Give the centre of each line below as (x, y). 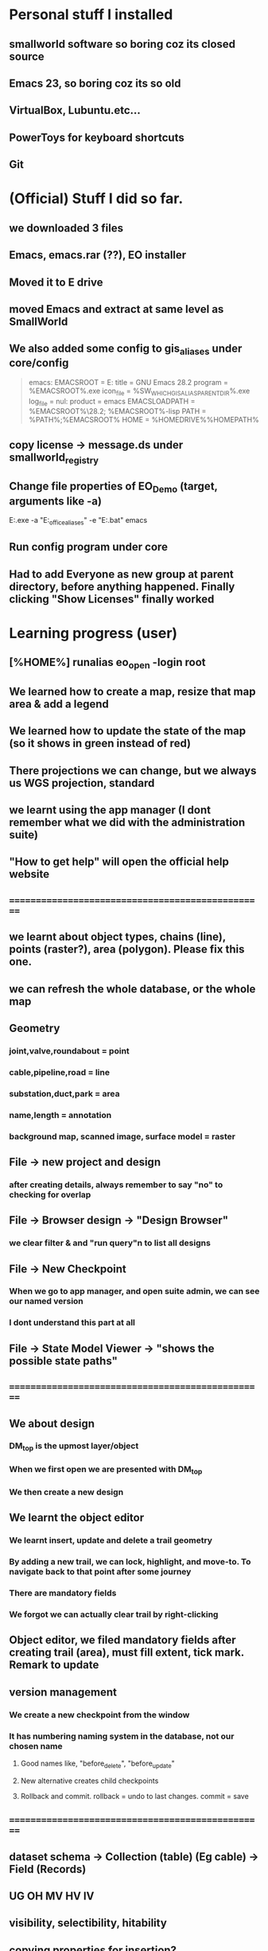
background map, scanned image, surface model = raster (122, 1136)
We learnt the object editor (77, 1518)
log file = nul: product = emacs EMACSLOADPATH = (112, 402)
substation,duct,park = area (64, 1093)
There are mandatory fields (63, 1593)
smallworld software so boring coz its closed (122, 44)
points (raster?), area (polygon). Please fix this (127, 950)
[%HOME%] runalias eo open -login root (107, 664)
